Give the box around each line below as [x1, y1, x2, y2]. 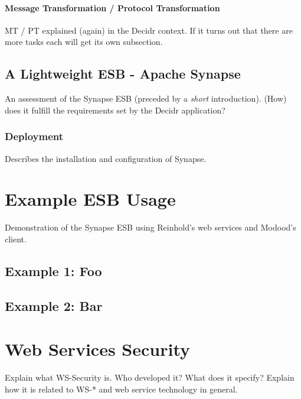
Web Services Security [5, 337, 190, 361]
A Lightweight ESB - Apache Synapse [5, 64, 241, 83]
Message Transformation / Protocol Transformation [5, 1, 220, 14]
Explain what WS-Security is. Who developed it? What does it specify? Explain [5, 371, 295, 384]
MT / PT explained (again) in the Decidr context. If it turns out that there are [5, 24, 293, 36]
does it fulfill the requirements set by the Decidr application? [5, 103, 225, 116]
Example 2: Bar [5, 296, 103, 314]
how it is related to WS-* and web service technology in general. [5, 382, 238, 395]
